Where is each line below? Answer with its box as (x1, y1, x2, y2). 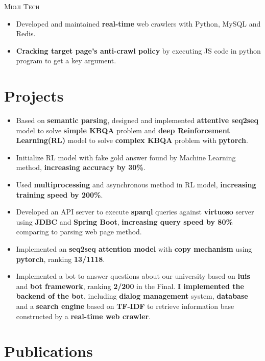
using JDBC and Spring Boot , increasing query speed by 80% (16, 216, 233, 227)
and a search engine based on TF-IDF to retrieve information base (16, 301, 234, 311)
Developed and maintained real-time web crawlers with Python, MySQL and (16, 18, 261, 29)
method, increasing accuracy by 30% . (16, 162, 146, 173)
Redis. (16, 28, 36, 39)
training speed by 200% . (16, 189, 103, 200)
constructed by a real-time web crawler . (16, 310, 151, 321)
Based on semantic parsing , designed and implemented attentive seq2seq (16, 115, 258, 126)
